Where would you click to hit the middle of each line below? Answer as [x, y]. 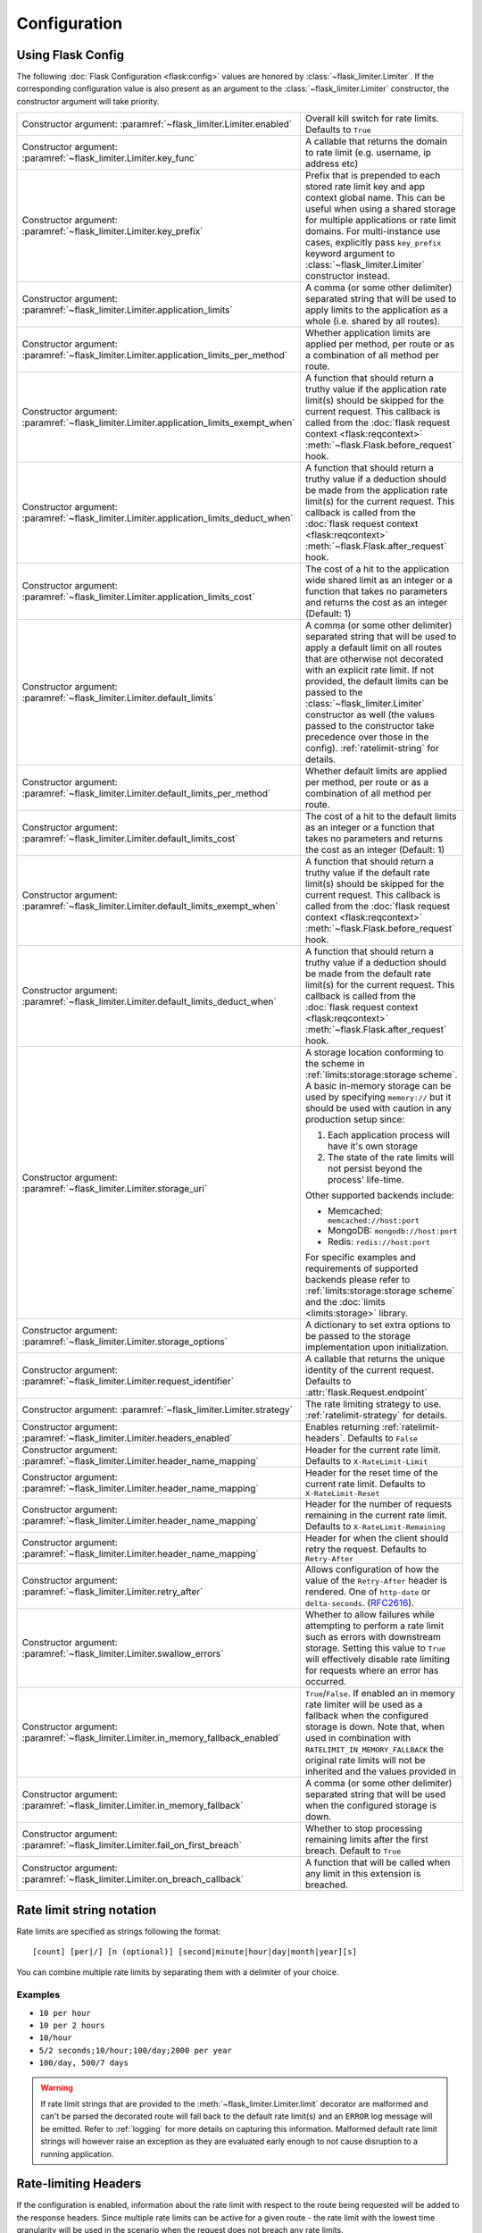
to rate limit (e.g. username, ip [368, 153]
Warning [57, 2087]
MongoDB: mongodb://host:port [393, 1231]
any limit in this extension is [363, 1874]
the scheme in [335, 1064]
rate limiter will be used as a [364, 1704]
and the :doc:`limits [345, 1302]
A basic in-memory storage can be [378, 1086]
